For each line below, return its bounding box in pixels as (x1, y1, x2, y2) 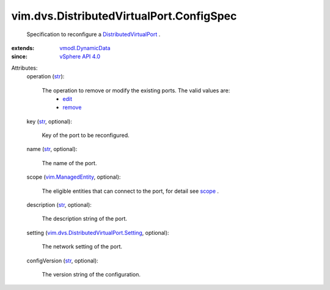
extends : (11, 44, 35, 51)
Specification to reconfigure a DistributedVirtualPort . (26, 31, 161, 38)
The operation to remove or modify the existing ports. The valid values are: (42, 86, 230, 94)
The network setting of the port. (42, 243, 122, 250)
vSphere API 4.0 (59, 53, 101, 61)
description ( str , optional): (26, 201, 92, 209)
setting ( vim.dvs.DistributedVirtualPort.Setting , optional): (26, 229, 169, 236)
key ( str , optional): (26, 117, 73, 125)
